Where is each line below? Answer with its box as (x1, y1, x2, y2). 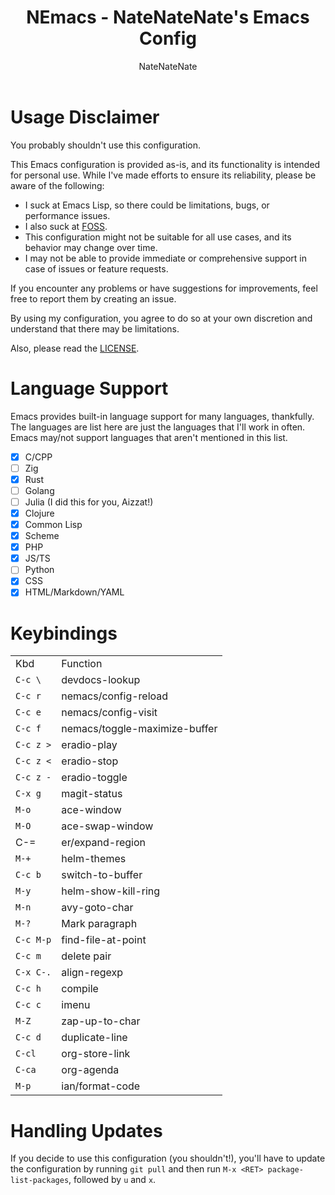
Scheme (24, 530, 60, 542)
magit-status (61, 787, 123, 801)
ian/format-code (61, 1079, 141, 1093)
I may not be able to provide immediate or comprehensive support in (24, 252, 307, 264)
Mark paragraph (61, 917, 138, 931)
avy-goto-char (61, 901, 134, 915)
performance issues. (24, 209, 111, 221)
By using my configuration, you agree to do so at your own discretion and (10, 312, 313, 324)
